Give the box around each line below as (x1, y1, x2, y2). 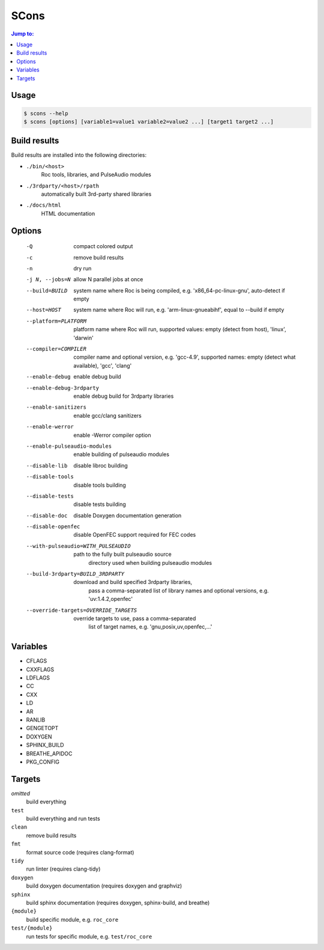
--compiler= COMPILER (26, 346, 87, 353)
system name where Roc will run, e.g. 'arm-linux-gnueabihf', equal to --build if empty (73, 306, 284, 314)
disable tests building (73, 501, 126, 508)
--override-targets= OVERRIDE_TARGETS (26, 607, 137, 614)
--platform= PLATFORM (26, 317, 87, 324)
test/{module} (11, 925, 53, 931)
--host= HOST (26, 306, 61, 314)
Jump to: (11, 30, 34, 37)
